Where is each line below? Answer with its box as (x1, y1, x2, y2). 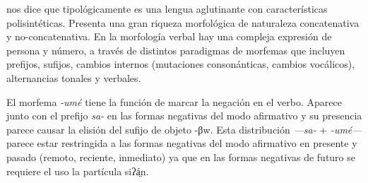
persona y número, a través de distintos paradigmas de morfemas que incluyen (6, 42, 345, 57)
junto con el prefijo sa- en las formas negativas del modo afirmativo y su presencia (6, 108, 362, 123)
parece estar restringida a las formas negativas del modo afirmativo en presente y (6, 136, 357, 150)
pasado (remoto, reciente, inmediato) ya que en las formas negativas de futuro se (6, 149, 356, 164)
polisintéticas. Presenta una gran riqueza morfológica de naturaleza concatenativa (6, 15, 360, 30)
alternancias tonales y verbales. (6, 70, 141, 85)
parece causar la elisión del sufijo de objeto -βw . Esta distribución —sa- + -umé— (6, 122, 362, 136)
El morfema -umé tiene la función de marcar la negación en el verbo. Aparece (6, 94, 342, 109)
